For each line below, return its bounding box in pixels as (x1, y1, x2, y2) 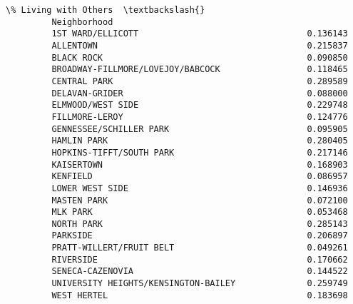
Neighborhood (51, 16, 113, 27)
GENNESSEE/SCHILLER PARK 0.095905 (51, 123, 348, 134)
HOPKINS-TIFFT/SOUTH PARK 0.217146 (51, 147, 348, 158)
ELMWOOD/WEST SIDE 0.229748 (51, 100, 348, 111)
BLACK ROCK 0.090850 (51, 52, 348, 63)
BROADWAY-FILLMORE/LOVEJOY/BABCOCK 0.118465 (51, 64, 348, 75)
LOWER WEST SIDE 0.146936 (51, 183, 348, 193)
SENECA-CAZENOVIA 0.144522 (51, 266, 348, 277)
